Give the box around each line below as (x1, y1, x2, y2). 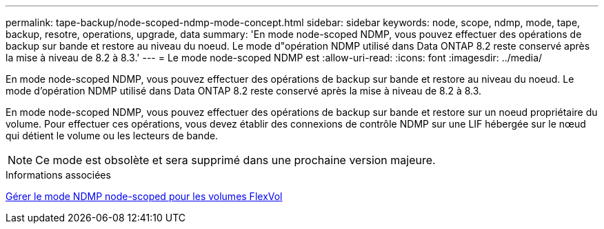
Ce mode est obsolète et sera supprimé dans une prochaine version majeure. (35, 153, 436, 167)
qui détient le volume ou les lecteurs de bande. (6, 130, 219, 141)
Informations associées (6, 169, 111, 181)
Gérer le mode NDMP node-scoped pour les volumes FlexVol (6, 190, 283, 202)
